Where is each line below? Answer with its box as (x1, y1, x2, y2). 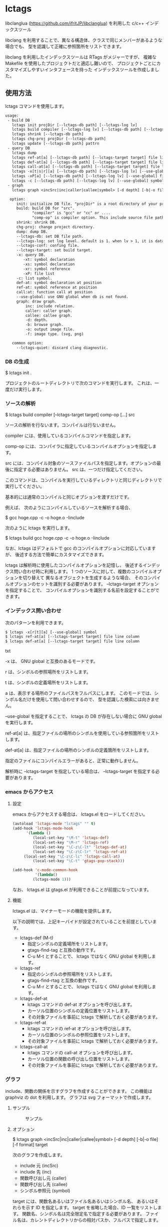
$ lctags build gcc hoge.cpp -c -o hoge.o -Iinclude (5, 535, 110, 541)
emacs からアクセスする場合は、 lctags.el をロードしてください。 (12, 811, 148, 817)
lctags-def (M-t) (19, 935, 53, 941)
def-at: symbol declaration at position (16, 280, 101, 285)
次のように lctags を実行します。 (5, 525, 72, 531)
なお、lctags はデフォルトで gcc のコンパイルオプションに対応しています (5, 545, 156, 551)
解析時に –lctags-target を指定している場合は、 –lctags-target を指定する (5, 768, 155, 774)
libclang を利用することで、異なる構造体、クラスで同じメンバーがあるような (5, 37, 162, 43)
